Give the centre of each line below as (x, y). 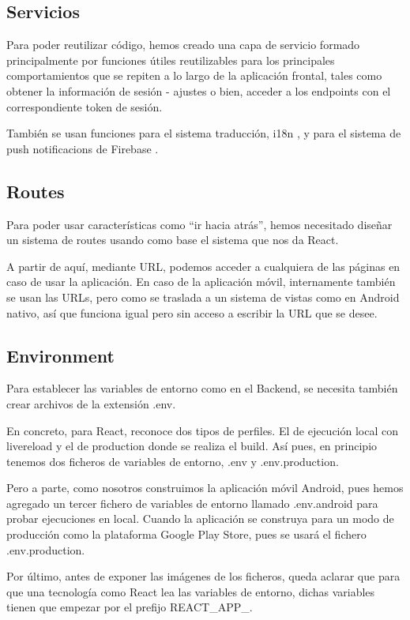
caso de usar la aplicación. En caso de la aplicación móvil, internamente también (201, 282)
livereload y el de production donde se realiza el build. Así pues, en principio (192, 446)
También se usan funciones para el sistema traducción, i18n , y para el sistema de (204, 133)
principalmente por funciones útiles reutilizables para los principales (171, 60)
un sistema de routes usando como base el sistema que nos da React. (173, 240)
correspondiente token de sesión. (85, 106)
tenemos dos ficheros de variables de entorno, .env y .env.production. (173, 461)
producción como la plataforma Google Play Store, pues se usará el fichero (186, 534)
